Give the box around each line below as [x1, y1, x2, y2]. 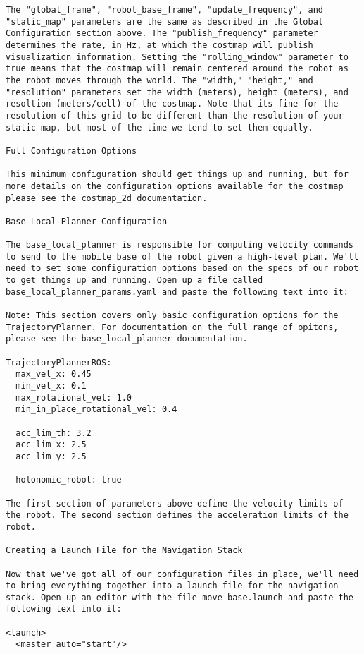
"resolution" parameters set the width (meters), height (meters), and [6, 87, 349, 97]
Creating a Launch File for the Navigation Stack [6, 545, 243, 556]
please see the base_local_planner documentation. [6, 334, 248, 344]
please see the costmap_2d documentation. [6, 193, 208, 203]
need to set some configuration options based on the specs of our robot [6, 263, 359, 274]
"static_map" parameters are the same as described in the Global [6, 16, 324, 27]
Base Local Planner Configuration [6, 216, 168, 226]
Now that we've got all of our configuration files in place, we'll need [6, 569, 359, 579]
